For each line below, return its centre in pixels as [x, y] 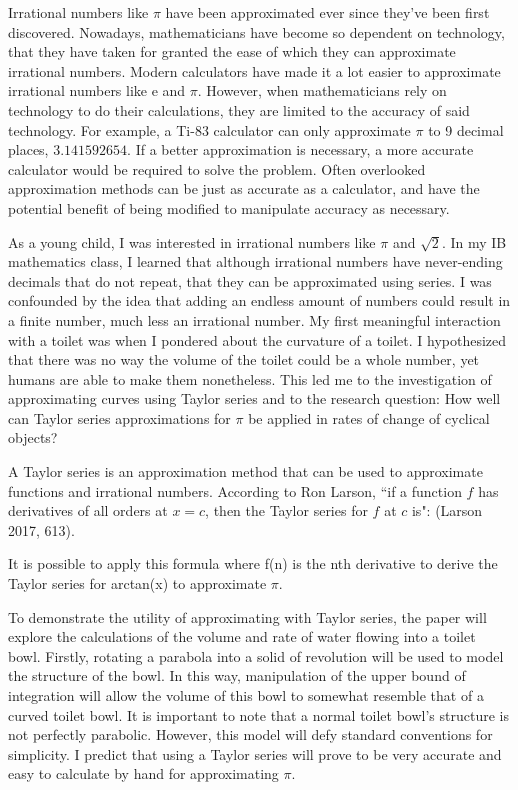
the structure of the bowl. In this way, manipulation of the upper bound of [237, 675]
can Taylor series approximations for [119, 417]
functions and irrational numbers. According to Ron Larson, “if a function [235, 490]
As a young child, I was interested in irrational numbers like [192, 241]
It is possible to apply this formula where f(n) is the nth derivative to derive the [253, 563]
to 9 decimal [466, 129]
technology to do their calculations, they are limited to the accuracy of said [239, 109]
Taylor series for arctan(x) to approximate [137, 583]
